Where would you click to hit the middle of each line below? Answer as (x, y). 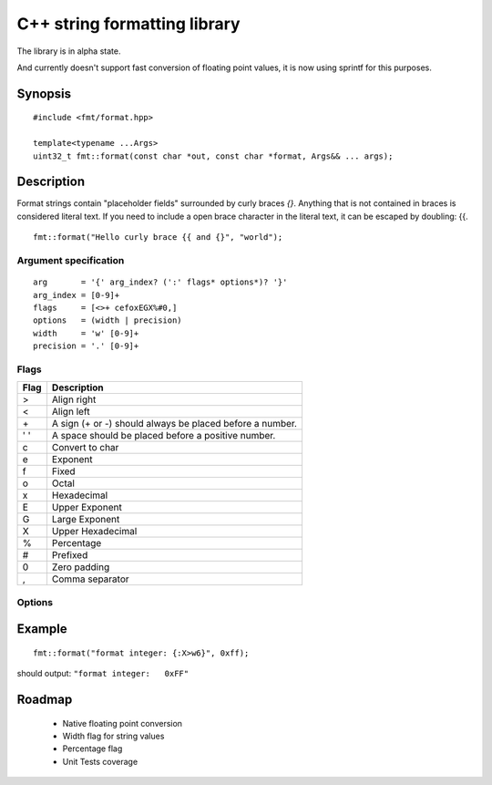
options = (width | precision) (108, 320)
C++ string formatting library (128, 24)
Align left (71, 412)
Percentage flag (92, 749)
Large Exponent (86, 520)
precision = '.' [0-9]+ (86, 346)
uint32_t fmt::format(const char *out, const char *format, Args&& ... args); (213, 156)
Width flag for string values (113, 736)
